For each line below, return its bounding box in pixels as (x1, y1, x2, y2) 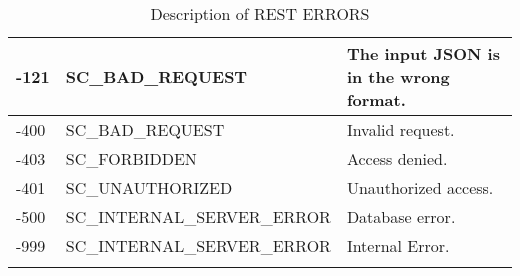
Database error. (346, 205, 456, 228)
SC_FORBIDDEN (65, 147, 197, 170)
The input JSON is (346, 42, 500, 65)
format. (346, 88, 406, 111)
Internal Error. (346, 234, 450, 257)
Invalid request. (346, 118, 455, 141)
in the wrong (346, 65, 450, 88)
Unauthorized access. (346, 176, 494, 199)
